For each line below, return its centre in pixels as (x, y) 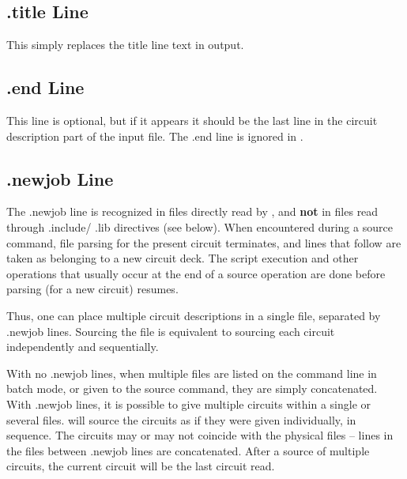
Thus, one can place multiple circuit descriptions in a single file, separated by (194, 315)
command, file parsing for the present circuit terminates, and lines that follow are (204, 242)
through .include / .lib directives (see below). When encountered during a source (200, 226)
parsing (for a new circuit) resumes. (92, 289)
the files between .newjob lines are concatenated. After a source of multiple (188, 450)
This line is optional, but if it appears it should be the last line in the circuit (192, 120)
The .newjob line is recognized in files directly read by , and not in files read (192, 211)
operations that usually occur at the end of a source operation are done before (196, 273)
